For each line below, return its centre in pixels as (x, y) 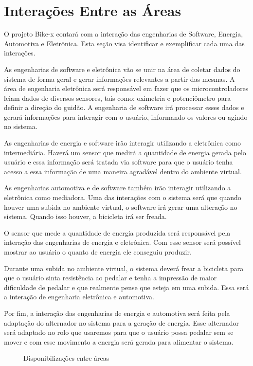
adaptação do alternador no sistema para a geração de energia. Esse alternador (121, 322)
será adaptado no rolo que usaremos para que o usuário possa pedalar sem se (119, 332)
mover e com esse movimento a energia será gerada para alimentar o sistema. (119, 341)
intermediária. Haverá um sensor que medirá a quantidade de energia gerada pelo (125, 152)
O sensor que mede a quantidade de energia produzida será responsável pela (117, 232)
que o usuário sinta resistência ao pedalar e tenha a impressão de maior (110, 278)
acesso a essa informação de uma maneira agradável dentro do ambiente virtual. (123, 171)
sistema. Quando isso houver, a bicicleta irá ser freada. (85, 216)
